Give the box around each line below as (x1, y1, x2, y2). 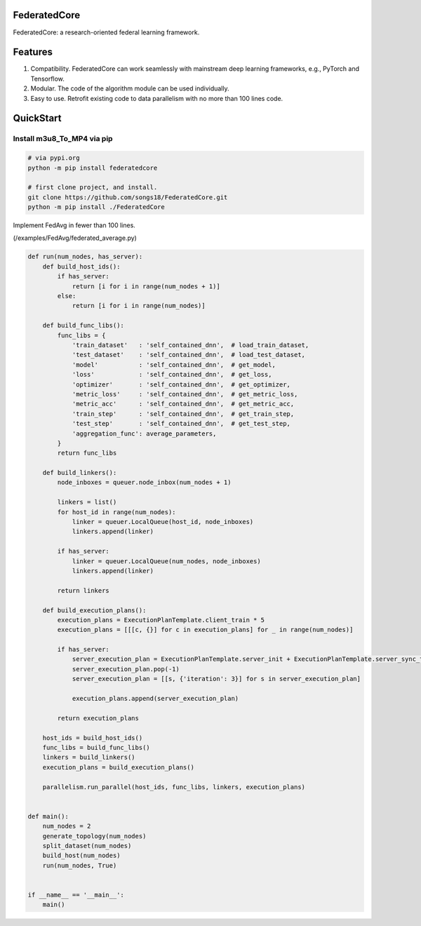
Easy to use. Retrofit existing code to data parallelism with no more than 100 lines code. (30, 94, 283, 102)
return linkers (57, 586, 110, 594)
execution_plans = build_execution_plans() (42, 763, 194, 771)
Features (13, 46, 53, 58)
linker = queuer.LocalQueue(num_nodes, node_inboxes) (72, 557, 261, 565)
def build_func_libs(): (42, 321, 124, 330)
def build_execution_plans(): (42, 606, 147, 614)
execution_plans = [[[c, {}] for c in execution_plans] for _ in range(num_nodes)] (57, 626, 354, 634)
